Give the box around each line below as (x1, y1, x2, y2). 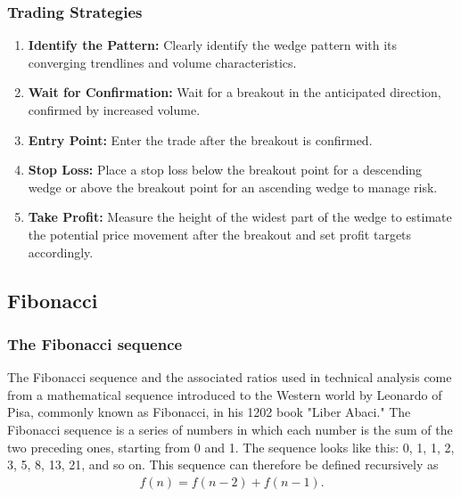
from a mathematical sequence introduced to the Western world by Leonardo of (7, 385, 442, 403)
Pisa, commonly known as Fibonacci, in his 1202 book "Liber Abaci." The (7, 403, 411, 421)
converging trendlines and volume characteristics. (28, 53, 297, 71)
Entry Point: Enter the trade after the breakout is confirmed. (28, 130, 373, 149)
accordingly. (28, 242, 94, 261)
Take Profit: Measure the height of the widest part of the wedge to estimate (28, 208, 452, 226)
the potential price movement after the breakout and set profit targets (28, 224, 412, 243)
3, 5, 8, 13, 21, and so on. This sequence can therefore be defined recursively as (7, 455, 439, 474)
